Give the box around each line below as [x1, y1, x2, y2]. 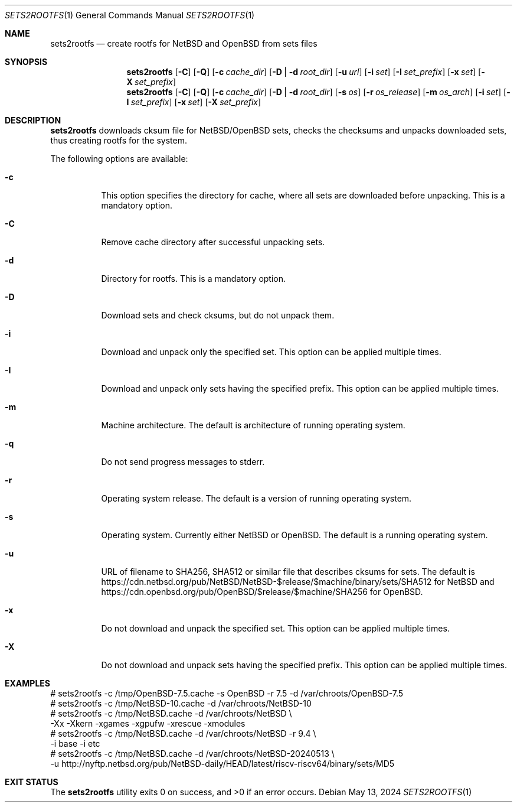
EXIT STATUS [5, 777, 58, 787]
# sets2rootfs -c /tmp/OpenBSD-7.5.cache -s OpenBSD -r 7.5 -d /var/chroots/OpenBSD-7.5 [50, 688, 404, 698]
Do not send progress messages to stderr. [101, 457, 265, 467]
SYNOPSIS [5, 57, 48, 67]
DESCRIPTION [5, 115, 61, 125]
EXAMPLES [5, 678, 50, 688]
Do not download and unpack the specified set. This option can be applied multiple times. [101, 623, 450, 633]
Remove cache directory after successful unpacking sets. [101, 237, 325, 247]
